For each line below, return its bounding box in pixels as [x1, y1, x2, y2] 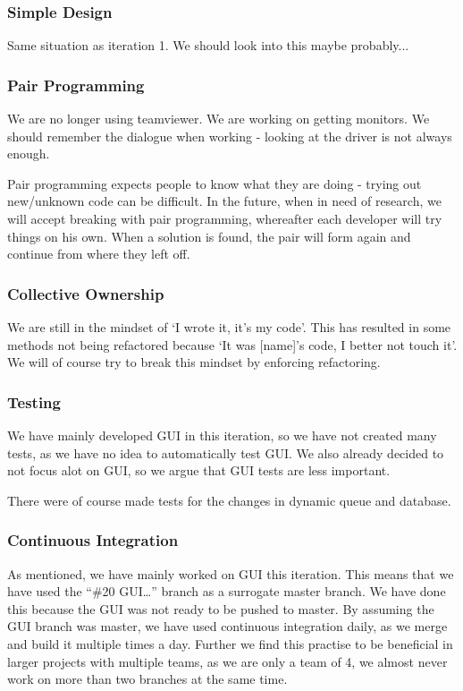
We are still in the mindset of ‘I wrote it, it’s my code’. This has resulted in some [7, 318, 451, 336]
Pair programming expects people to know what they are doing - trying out [7, 174, 422, 192]
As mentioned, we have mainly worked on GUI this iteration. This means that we [7, 564, 454, 583]
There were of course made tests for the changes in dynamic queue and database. [7, 491, 451, 509]
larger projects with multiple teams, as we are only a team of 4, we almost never [7, 652, 448, 670]
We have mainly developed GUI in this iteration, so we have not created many [7, 426, 437, 444]
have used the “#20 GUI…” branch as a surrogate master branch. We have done [7, 582, 446, 601]
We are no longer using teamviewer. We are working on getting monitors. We [7, 109, 430, 128]
